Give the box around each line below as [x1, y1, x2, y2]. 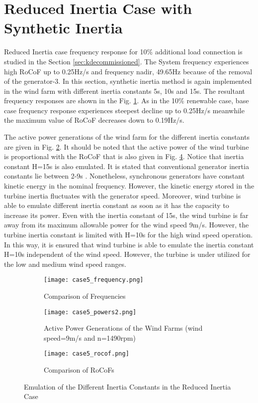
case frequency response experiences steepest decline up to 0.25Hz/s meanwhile [4, 105, 245, 115]
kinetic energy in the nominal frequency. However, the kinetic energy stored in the [4, 181, 255, 191]
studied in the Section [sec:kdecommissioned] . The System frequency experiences [4, 56, 249, 66]
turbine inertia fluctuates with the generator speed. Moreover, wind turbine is [4, 190, 241, 201]
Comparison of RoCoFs [44, 365, 114, 375]
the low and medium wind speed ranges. [4, 258, 126, 269]
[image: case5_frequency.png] [44, 276, 144, 284]
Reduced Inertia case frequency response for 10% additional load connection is [4, 46, 243, 57]
